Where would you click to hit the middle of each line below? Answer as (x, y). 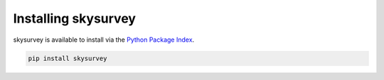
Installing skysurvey (75, 18)
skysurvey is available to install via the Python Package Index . (104, 40)
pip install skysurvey (68, 58)
